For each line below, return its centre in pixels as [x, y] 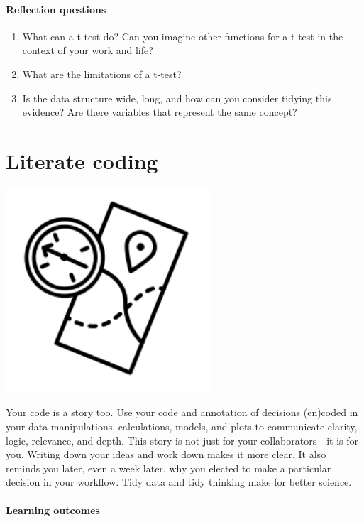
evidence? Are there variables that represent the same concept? [160, 112]
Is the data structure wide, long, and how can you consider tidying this [177, 98]
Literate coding [82, 160]
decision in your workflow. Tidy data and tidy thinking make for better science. [179, 482]
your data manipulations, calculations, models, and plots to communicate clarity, [182, 426]
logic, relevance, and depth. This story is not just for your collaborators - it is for [182, 440]
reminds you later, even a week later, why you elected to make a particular [169, 468]
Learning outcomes [53, 510]
